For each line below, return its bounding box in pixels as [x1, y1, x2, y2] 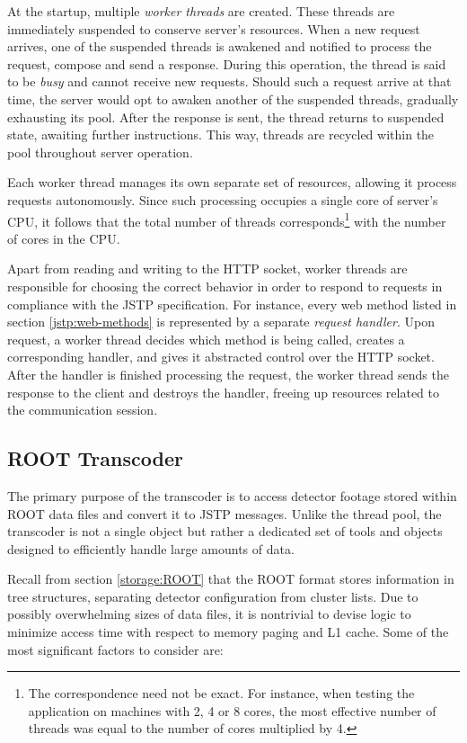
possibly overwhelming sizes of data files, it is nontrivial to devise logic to [7, 604, 411, 623]
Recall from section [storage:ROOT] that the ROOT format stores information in [7, 569, 454, 588]
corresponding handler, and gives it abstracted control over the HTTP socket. [7, 347, 435, 366]
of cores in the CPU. [7, 228, 120, 247]
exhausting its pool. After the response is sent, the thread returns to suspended [7, 107, 445, 126]
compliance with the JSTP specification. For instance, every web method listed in [7, 294, 457, 313]
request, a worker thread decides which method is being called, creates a [7, 329, 405, 348]
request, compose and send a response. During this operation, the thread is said [7, 54, 446, 73]
